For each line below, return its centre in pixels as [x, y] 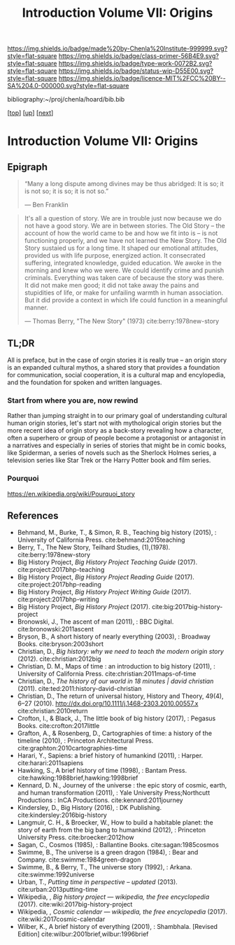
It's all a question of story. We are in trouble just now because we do [123, 218]
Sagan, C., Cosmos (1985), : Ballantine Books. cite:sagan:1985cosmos [118, 845]
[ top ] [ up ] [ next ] [30, 113]
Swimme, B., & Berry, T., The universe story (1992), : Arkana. [105, 867]
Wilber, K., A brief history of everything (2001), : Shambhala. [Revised [117, 927]
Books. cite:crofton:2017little [58, 726]
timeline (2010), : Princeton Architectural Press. [85, 741]
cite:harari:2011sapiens [50, 763]
